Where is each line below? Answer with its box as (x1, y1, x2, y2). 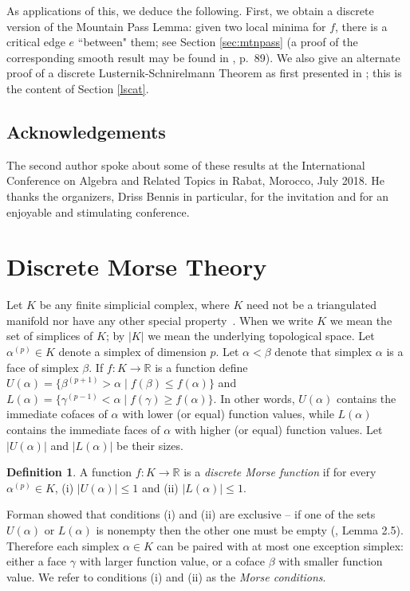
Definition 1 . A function (6, 464, 132, 480)
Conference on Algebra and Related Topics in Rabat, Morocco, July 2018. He (6, 172, 385, 189)
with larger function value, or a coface (79, 553, 265, 569)
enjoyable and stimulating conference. (6, 203, 190, 220)
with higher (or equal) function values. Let (174, 421, 383, 438)
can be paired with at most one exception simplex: (156, 537, 404, 554)
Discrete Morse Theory (6, 250, 267, 283)
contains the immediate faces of (6, 421, 160, 438)
